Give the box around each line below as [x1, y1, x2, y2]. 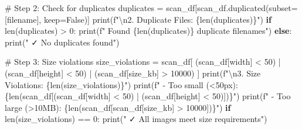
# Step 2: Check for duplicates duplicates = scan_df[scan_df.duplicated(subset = [5, 2, 298, 13]
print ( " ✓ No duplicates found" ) [5, 36, 120, 48]
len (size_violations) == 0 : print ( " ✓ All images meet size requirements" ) [5, 113, 267, 125]
